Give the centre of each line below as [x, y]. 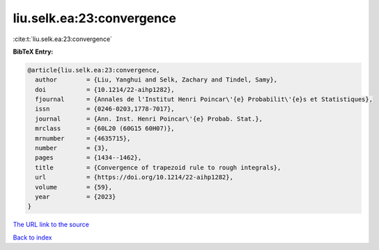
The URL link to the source [51, 225]
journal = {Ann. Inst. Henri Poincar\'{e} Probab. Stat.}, [149, 119]
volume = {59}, [74, 187]
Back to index [32, 237]
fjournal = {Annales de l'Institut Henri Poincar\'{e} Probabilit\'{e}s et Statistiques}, [204, 100]
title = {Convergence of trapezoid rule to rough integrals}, [158, 167]
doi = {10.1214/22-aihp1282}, [105, 89]
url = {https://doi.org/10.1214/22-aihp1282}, [134, 177]
